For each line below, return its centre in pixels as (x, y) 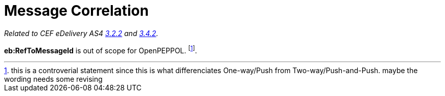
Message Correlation (76, 11)
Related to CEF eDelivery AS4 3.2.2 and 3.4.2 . (81, 33)
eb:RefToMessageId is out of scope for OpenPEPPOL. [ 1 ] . (101, 50)
